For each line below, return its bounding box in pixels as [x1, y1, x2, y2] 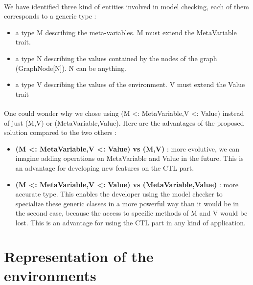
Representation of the [4, 246, 154, 266]
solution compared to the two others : [4, 127, 117, 137]
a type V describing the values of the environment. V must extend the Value [15, 79, 245, 89]
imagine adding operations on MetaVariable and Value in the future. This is [15, 153, 244, 163]
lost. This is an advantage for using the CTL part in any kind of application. [15, 217, 246, 227]
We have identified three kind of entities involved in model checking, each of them [4, 1, 249, 11]
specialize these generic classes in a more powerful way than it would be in [15, 198, 239, 208]
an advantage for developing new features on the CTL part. [15, 162, 194, 173]
